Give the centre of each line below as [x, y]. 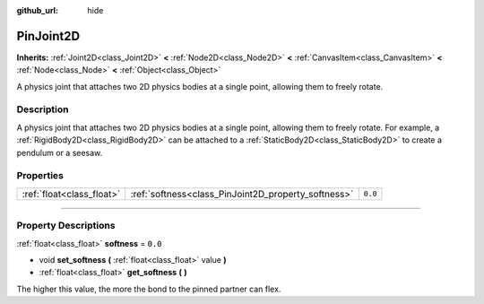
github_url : [37, 10]
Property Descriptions [66, 226]
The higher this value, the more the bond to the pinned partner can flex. [149, 289]
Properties [40, 176]
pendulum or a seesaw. [60, 152]
